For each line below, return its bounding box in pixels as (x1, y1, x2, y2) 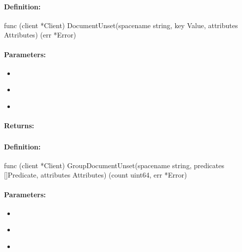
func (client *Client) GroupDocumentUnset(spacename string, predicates (4, 160, 224, 170)
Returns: (4, 120, 35, 131)
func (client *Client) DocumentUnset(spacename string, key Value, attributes (4, 20, 238, 30)
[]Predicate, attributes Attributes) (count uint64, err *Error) (4, 170, 187, 180)
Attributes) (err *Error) (4, 30, 76, 40)
